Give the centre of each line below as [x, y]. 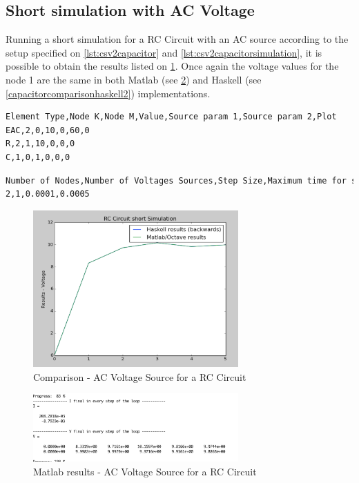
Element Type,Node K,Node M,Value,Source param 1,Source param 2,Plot [171, 117]
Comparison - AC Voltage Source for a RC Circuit [140, 376]
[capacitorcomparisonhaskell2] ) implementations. [108, 93]
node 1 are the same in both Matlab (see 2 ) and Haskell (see [134, 79]
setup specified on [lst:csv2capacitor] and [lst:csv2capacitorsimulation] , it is [164, 52]
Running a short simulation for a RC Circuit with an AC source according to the [177, 39]
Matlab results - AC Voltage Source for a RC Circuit [145, 471]
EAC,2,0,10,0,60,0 [48, 130]
